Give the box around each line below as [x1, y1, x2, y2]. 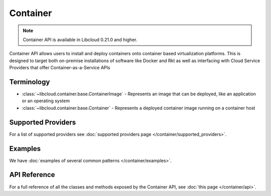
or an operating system [22, 98, 70, 104]
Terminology [9, 78, 50, 86]
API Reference [9, 170, 55, 179]
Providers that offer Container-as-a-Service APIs [9, 65, 110, 71]
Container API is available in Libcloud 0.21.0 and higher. [23, 37, 138, 43]
